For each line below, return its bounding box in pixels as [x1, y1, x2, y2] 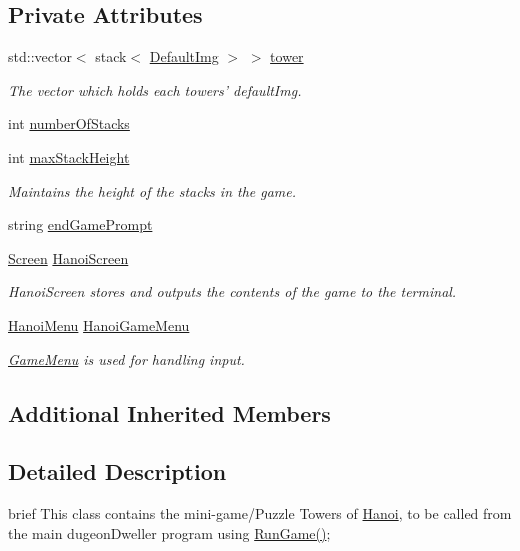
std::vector [8, 46, 72, 67]
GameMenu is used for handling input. [8, 348, 245, 369]
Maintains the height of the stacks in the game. [8, 180, 297, 201]
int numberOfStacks [8, 113, 130, 134]
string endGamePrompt [8, 214, 153, 235]
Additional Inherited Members [8, 397, 331, 428]
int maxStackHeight [8, 146, 130, 167]
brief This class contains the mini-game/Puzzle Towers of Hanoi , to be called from [8, 503, 512, 524]
